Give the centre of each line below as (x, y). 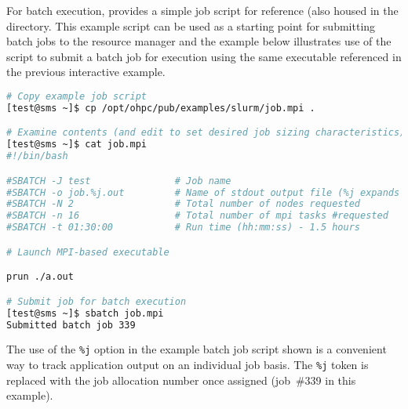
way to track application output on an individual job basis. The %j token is (188, 365)
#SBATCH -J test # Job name (119, 181)
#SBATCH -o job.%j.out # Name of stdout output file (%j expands (203, 192)
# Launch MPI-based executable (88, 252)
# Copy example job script (76, 96)
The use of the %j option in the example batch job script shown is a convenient (197, 349)
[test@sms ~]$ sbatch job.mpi (85, 313)
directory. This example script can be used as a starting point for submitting (191, 25)
